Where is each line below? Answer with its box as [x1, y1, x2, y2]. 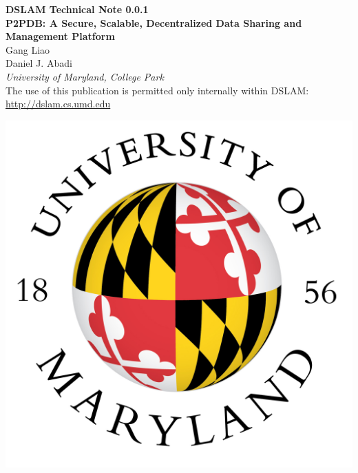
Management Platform [6, 29, 115, 43]
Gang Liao [6, 42, 50, 56]
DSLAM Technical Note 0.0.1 [6, 2, 149, 16]
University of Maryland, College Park [6, 69, 164, 83]
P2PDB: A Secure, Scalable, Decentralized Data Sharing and [6, 15, 302, 30]
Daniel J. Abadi [6, 56, 72, 70]
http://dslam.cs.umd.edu [6, 96, 111, 111]
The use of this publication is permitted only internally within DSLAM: [6, 83, 309, 97]
